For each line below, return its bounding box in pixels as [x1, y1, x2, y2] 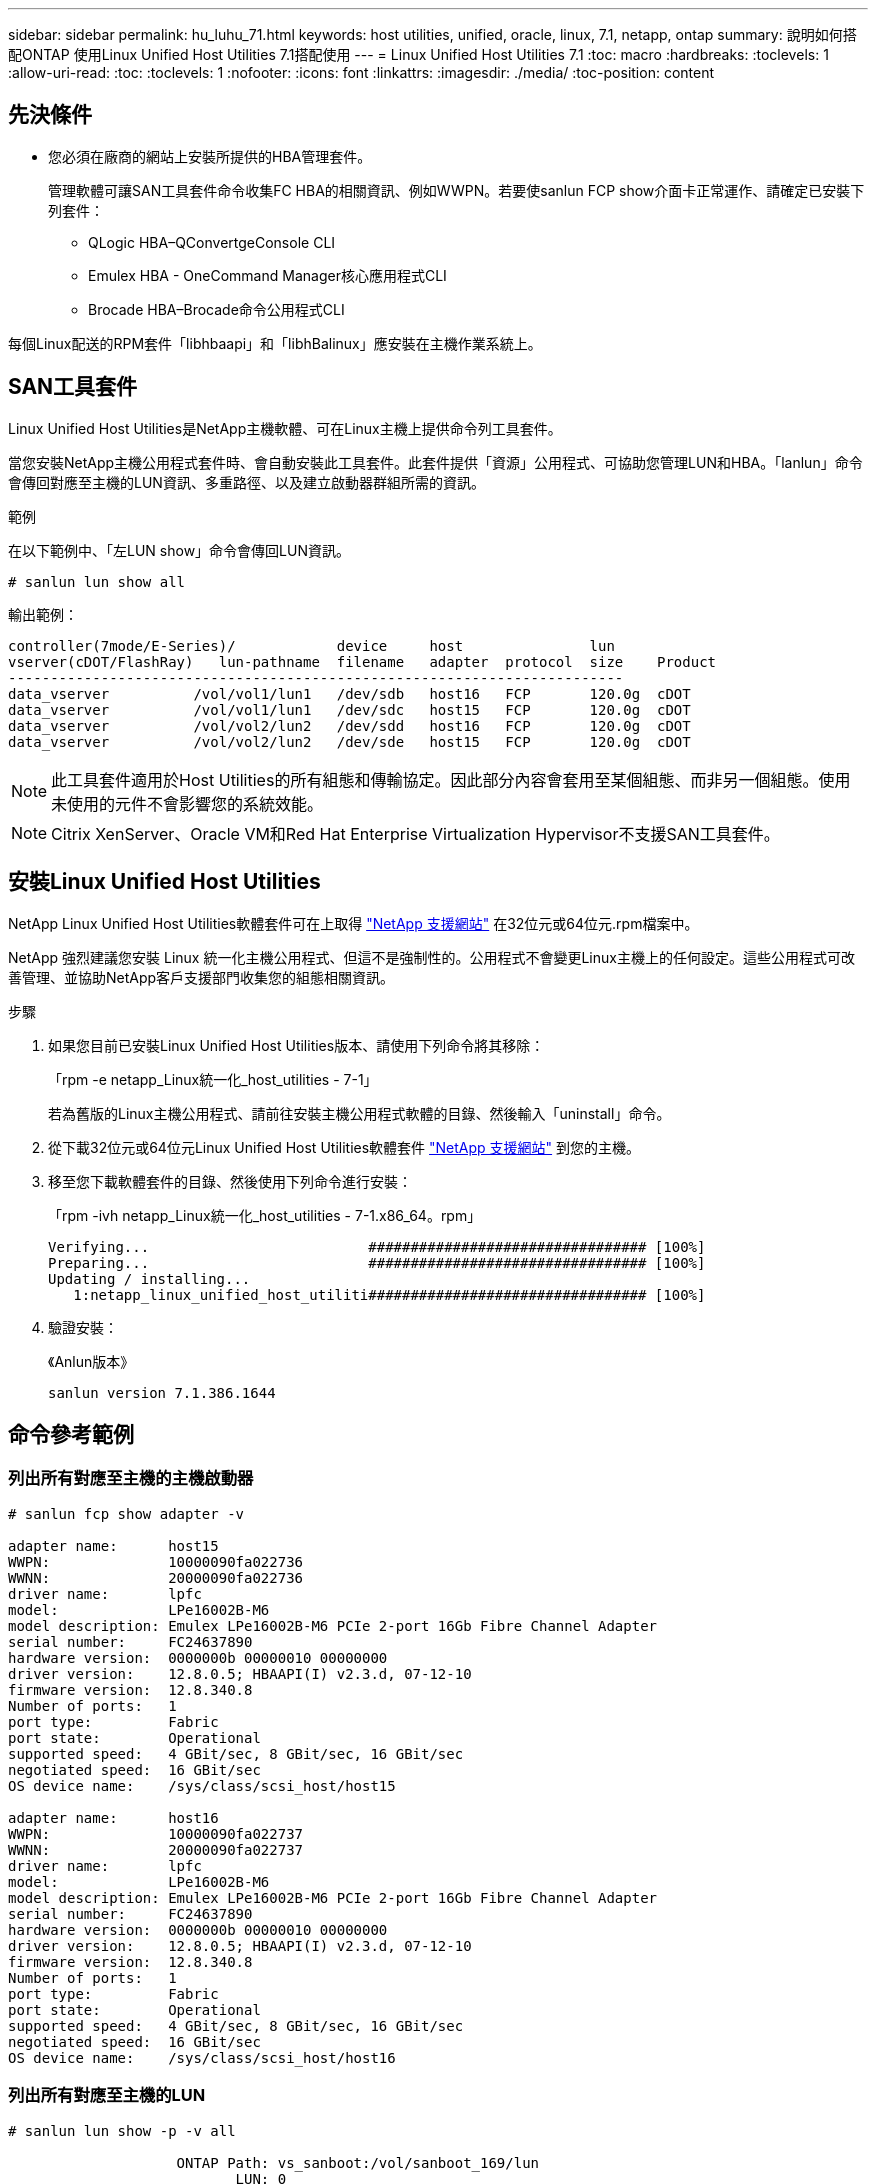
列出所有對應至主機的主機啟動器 [8, 1468, 254, 1489]
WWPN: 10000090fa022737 [8, 1825, 304, 1842]
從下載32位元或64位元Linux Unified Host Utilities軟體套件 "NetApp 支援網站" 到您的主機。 [48, 1138, 641, 1156]
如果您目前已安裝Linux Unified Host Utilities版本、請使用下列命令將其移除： [48, 1036, 545, 1054]
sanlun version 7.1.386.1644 [48, 1384, 276, 1401]
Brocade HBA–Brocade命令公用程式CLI [88, 300, 345, 318]
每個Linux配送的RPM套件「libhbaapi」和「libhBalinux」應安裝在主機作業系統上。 [8, 334, 542, 352]
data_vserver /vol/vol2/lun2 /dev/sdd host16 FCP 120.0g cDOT [8, 717, 691, 734]
